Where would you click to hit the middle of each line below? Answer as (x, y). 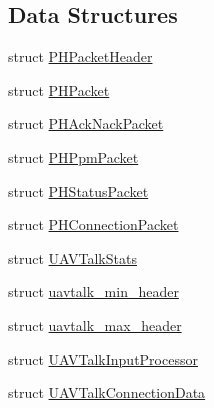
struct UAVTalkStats (72, 257)
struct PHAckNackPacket (86, 123)
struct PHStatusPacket (78, 190)
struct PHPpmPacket (73, 156)
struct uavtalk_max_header (95, 324)
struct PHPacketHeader (80, 56)
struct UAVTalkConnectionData (107, 392)
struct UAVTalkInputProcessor (103, 358)
